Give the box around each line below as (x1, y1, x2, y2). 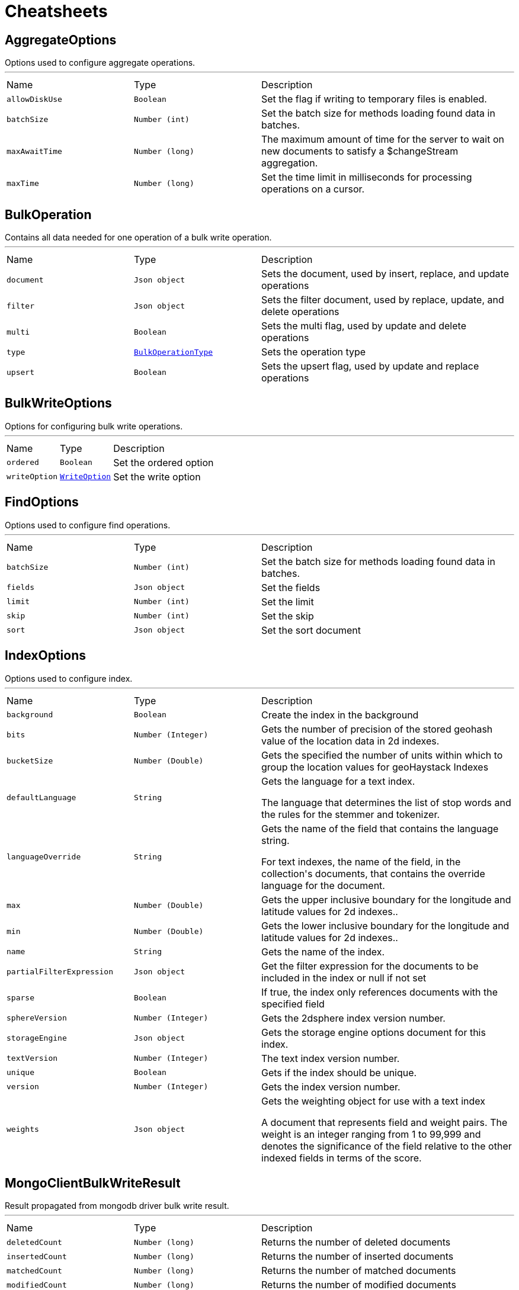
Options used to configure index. (5, 673, 133, 683)
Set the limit (261, 595, 314, 608)
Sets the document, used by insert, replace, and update (261, 268, 509, 280)
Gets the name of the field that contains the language (261, 822, 499, 835)
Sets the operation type (261, 346, 366, 358)
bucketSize (7, 756, 53, 766)
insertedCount (7, 1252, 67, 1261)
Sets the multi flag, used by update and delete (261, 320, 466, 332)
